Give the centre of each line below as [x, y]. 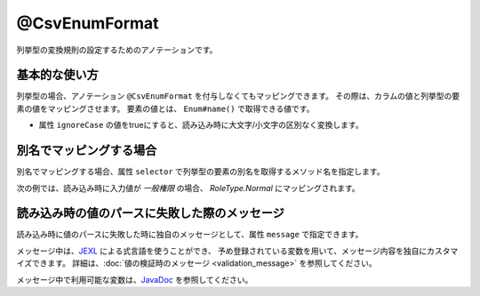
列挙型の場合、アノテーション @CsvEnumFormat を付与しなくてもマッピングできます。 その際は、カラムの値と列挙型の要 [238, 96]
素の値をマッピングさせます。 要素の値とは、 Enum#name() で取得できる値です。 [165, 108]
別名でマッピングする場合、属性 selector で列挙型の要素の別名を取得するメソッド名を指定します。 [200, 172]
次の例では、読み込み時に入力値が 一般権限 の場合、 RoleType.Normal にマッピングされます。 [188, 188]
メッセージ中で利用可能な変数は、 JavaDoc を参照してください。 [135, 279]
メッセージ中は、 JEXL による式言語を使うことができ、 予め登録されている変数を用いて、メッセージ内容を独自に [222, 251]
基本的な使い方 [57, 75]
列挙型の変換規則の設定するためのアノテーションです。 [117, 50]
